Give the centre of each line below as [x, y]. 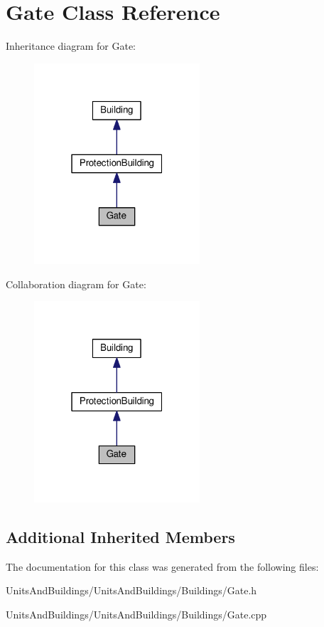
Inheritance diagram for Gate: [71, 46]
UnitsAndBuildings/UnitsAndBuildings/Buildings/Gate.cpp [136, 614]
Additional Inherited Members [120, 536]
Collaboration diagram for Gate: [76, 284]
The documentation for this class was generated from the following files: [162, 566]
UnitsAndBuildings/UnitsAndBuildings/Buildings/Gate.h [131, 590]
